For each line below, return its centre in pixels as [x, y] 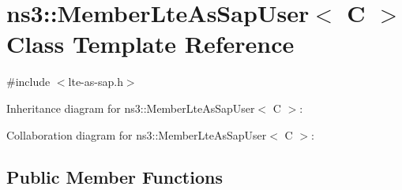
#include [28, 82]
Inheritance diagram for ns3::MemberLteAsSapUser [131, 108]
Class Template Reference [150, 44]
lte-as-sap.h [96, 82]
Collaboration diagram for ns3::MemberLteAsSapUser [137, 134]
